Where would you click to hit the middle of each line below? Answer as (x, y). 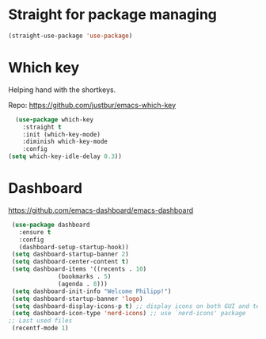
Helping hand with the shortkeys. (62, 90)
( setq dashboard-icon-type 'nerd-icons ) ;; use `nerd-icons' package (129, 314)
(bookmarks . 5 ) (85, 277)
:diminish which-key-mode (65, 142)
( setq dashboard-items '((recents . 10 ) (79, 269)
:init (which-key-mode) (62, 134)
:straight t (42, 127)
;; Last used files (40, 321)
